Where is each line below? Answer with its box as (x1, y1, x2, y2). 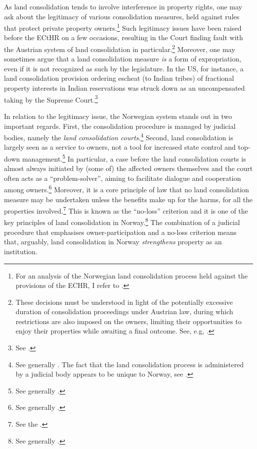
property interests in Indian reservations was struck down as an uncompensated (4, 83, 245, 93)
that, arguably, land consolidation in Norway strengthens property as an (4, 236, 222, 247)
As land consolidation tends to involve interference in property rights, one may (4, 1, 242, 11)
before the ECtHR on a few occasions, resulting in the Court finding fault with (4, 32, 243, 43)
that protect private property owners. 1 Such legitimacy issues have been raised (4, 21, 242, 33)
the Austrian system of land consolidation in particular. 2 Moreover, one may (4, 43, 235, 54)
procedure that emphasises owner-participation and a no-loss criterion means (4, 226, 237, 237)
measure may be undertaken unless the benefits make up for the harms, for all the (4, 194, 253, 204)
